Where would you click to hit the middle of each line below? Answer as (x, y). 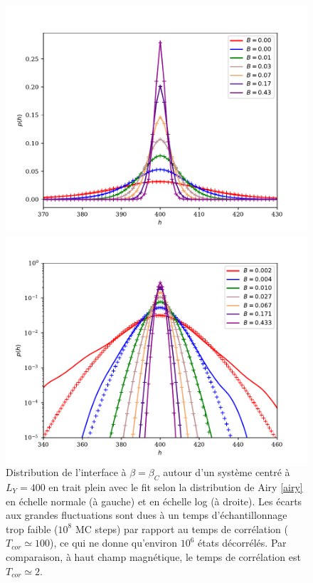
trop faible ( (32, 528)
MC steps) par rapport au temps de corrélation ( (182, 528)
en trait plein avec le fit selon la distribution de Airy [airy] (176, 486)
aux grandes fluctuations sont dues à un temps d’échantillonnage (147, 515)
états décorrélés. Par (242, 543)
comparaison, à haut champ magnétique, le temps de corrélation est (153, 556)
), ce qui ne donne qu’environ (114, 543)
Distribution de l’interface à (66, 472)
